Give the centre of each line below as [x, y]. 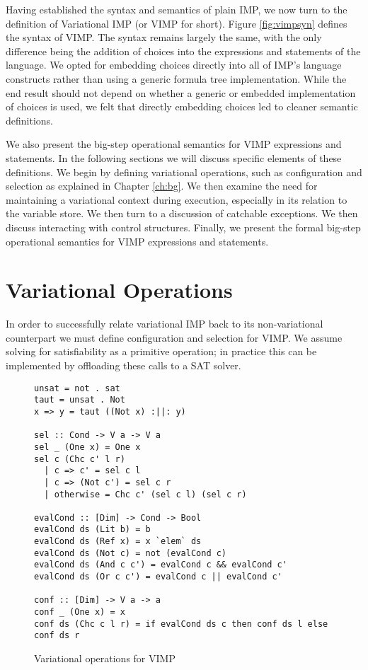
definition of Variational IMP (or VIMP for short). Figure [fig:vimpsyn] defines [177, 23]
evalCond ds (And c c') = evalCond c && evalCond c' [161, 565]
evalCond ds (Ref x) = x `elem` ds [118, 542]
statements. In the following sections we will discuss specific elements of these [174, 157]
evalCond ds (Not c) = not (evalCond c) [131, 553]
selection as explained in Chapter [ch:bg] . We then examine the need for [162, 186]
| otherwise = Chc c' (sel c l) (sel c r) [145, 494]
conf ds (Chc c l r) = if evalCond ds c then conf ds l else [181, 624]
